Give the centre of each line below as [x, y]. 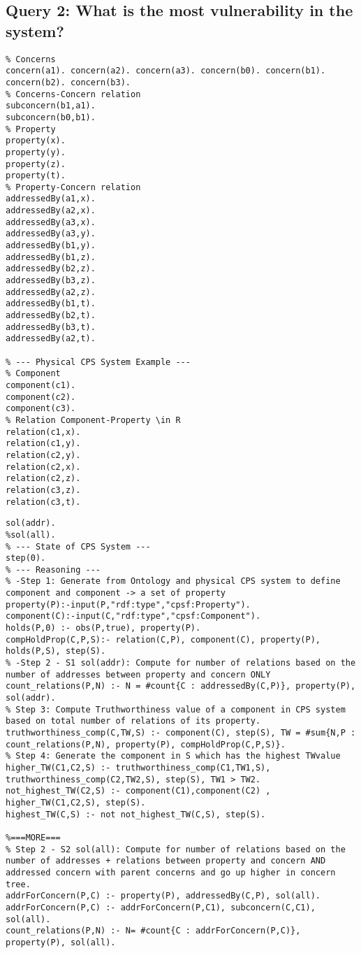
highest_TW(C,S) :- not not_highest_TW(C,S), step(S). [136, 814]
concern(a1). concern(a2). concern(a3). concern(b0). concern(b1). [166, 71]
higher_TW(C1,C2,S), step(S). [76, 802]
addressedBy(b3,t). [51, 327]
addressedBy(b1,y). [51, 246]
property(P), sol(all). [61, 942]
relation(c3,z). [43, 490]
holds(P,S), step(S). [56, 651]
